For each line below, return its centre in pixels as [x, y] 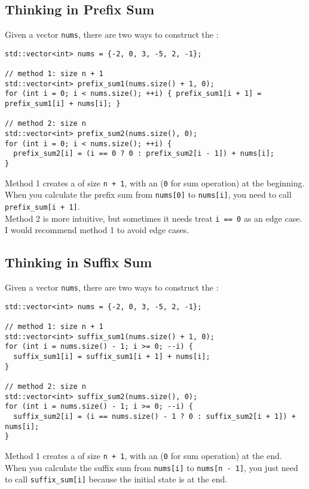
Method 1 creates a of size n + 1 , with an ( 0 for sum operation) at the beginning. [155, 182]
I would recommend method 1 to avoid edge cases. [97, 230]
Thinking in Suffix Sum [79, 262]
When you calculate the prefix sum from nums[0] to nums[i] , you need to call [148, 194]
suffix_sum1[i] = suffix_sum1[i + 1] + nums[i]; [112, 357]
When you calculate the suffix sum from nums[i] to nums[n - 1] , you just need [152, 467]
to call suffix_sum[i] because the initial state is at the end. [116, 479]
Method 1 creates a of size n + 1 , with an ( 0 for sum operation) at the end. [143, 455]
